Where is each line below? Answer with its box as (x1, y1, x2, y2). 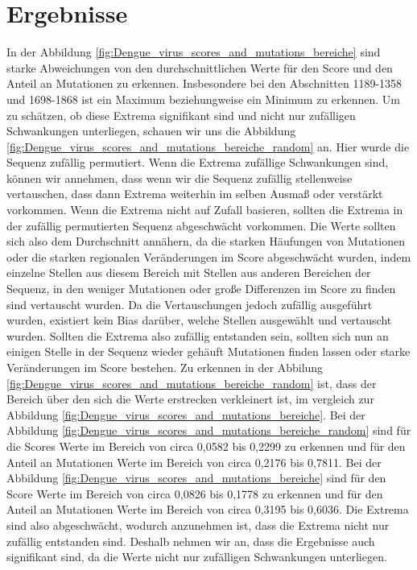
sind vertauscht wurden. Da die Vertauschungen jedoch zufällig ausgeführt (6, 295, 373, 312)
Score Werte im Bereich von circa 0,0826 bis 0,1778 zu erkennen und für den (6, 485, 383, 502)
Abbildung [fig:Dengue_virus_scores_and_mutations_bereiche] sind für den (6, 469, 386, 486)
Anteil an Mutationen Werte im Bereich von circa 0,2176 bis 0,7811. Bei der (6, 453, 382, 470)
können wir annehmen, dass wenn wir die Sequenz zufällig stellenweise (6, 169, 353, 186)
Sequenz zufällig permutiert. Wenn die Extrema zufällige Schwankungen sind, (6, 154, 389, 171)
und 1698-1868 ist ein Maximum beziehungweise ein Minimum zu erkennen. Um (6, 90, 401, 107)
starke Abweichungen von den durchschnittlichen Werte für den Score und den (6, 59, 393, 76)
